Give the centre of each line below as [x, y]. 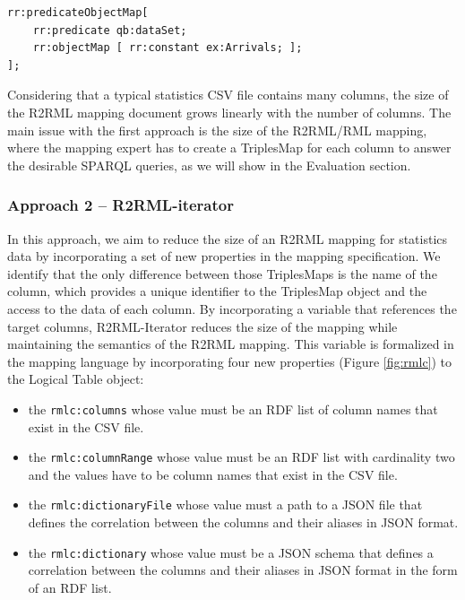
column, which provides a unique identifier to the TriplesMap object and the [217, 291]
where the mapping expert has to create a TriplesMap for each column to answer [229, 148]
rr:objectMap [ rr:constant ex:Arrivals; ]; [168, 48]
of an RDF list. [70, 587]
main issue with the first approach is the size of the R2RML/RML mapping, [217, 130]
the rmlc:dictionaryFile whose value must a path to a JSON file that [225, 504]
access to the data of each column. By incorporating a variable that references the [232, 308]
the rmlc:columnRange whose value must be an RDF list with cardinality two [241, 457]
